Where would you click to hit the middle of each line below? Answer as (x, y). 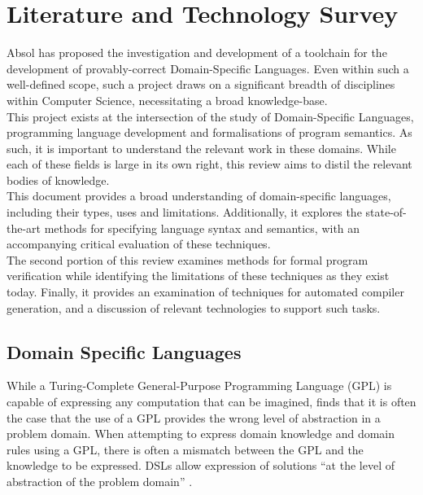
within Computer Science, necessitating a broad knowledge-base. (167, 100)
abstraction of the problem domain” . (100, 481)
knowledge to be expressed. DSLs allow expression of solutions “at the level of (201, 465)
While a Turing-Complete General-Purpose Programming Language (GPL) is (199, 385)
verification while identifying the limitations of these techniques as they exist (198, 276)
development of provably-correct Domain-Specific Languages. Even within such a (208, 68)
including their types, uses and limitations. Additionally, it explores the (184, 212)
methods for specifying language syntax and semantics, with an (202, 228)
